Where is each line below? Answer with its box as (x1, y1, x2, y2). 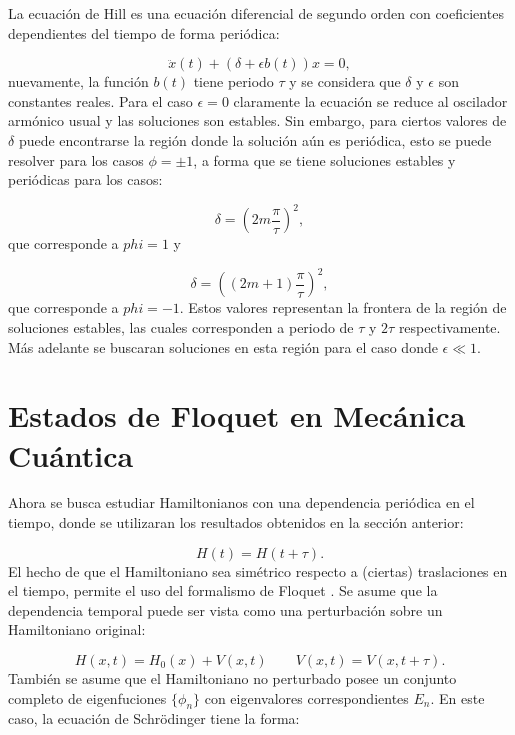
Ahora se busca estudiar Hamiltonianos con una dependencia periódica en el (8, 492, 475, 513)
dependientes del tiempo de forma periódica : (8, 22, 280, 43)
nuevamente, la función (8, 71, 149, 92)
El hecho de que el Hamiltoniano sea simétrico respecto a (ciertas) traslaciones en (8, 560, 508, 581)
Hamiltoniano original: (8, 619, 146, 640)
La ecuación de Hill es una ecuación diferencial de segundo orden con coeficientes (8, 3, 504, 23)
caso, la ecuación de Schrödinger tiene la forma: (8, 708, 300, 729)
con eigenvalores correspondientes (204, 687, 409, 708)
